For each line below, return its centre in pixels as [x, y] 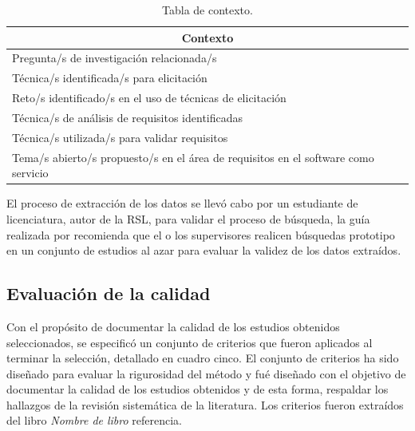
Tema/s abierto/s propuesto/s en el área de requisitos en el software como [193, 157]
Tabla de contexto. [207, 10]
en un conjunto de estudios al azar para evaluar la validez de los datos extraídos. [204, 250]
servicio [30, 173]
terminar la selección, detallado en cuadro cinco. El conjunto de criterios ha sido [203, 358]
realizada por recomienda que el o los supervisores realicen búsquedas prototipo [201, 234]
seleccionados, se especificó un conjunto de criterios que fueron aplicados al [190, 342]
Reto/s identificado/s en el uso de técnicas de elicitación [149, 98]
